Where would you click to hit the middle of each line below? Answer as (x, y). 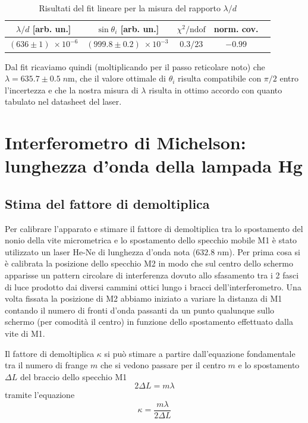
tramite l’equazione (40, 395)
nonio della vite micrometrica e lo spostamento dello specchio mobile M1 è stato (151, 240)
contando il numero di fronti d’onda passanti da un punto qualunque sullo (140, 310)
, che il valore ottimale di (120, 78)
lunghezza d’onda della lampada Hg (154, 166)
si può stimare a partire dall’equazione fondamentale (200, 353)
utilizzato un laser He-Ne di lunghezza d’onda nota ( (100, 251)
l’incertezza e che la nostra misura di (72, 90)
